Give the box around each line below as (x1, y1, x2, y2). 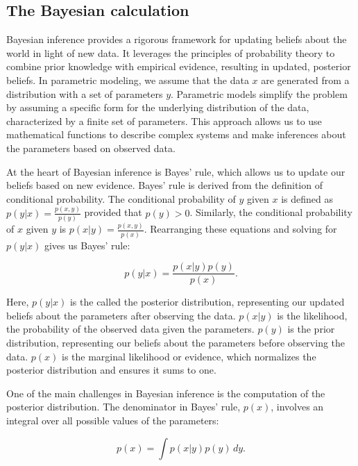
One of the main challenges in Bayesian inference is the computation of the (6, 385, 325, 400)
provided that (84, 205, 142, 219)
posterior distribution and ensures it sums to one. (6, 363, 216, 377)
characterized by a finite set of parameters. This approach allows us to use (6, 113, 322, 128)
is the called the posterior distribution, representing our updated (69, 294, 345, 309)
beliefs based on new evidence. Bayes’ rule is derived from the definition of (6, 178, 323, 192)
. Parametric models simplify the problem (171, 86, 348, 101)
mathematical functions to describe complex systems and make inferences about (6, 127, 346, 142)
